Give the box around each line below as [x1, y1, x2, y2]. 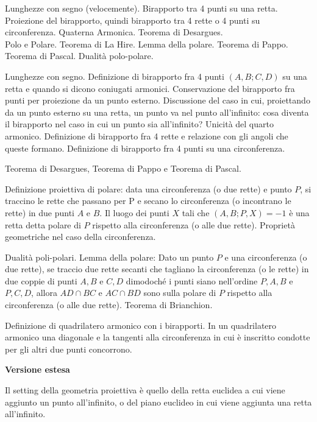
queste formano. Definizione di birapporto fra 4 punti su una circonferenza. [5, 141, 285, 154]
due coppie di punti [5, 274, 77, 287]
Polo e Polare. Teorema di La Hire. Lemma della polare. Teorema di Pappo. [5, 37, 288, 50]
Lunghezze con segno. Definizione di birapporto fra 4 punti [5, 69, 224, 82]
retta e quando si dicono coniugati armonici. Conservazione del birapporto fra [5, 82, 295, 94]
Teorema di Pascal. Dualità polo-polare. [5, 49, 154, 62]
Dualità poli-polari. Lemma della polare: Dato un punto [5, 250, 214, 263]
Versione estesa [5, 363, 70, 376]
